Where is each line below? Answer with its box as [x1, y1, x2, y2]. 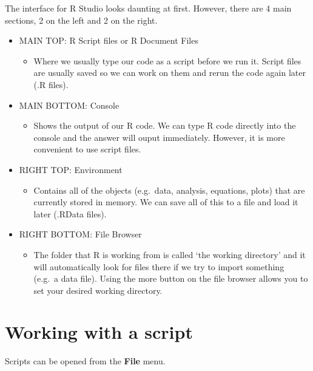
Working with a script [5, 319, 193, 344]
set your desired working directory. [33, 284, 163, 296]
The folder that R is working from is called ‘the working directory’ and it [33, 248, 306, 260]
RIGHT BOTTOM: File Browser [19, 228, 142, 240]
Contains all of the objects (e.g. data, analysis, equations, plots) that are [33, 183, 305, 196]
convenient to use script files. [33, 143, 141, 155]
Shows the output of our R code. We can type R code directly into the [33, 119, 296, 132]
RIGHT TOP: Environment [19, 163, 123, 175]
